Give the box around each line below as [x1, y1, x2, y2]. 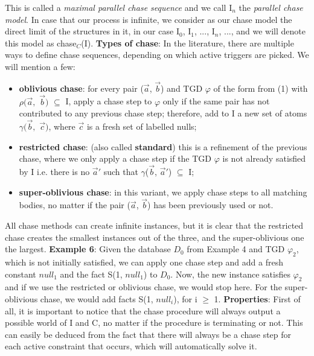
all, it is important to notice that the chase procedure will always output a [5, 304, 281, 317]
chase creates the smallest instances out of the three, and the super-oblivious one [5, 230, 304, 243]
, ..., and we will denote [219, 25, 306, 37]
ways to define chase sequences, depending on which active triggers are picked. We [5, 48, 309, 61]
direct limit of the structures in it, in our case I [5, 25, 179, 37]
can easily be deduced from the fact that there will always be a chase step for [5, 328, 292, 340]
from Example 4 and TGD [187, 243, 285, 255]
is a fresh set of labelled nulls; [86, 120, 197, 132]
